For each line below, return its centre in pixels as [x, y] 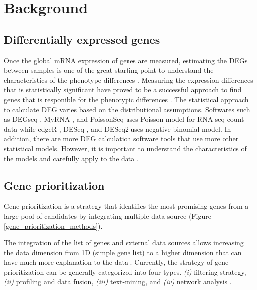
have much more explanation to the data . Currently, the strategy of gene [116, 262]
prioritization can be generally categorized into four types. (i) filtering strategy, [125, 271]
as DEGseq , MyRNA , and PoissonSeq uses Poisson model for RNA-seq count [124, 119]
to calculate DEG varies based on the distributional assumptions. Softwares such [127, 109]
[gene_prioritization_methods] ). [53, 225]
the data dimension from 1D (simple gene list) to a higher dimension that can [123, 252]
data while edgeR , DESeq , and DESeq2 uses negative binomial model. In [118, 129]
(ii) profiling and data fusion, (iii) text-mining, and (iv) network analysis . [118, 281]
